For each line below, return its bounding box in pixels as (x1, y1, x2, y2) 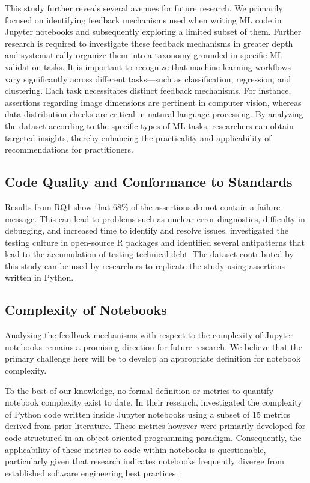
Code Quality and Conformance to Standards (5, 172, 293, 191)
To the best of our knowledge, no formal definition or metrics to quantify (5, 384, 273, 396)
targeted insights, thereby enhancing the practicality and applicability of (5, 131, 272, 144)
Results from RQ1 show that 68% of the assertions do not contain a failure (5, 200, 281, 213)
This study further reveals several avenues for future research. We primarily (5, 2, 283, 14)
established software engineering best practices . (5, 466, 183, 479)
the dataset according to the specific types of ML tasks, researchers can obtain (5, 119, 294, 132)
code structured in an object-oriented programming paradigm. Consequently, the (5, 431, 302, 444)
